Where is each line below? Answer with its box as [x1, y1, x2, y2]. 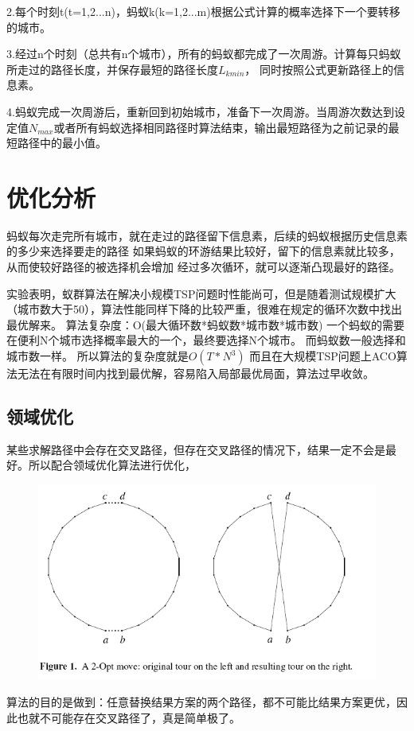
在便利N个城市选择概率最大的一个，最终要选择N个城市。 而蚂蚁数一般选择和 [6, 332, 406, 348]
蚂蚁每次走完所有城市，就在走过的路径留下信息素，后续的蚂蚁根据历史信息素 [6, 227, 408, 243]
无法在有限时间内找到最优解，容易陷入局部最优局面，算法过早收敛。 [17, 365, 374, 382]
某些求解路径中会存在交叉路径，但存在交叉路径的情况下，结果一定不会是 [6, 441, 385, 457]
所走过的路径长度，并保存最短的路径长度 [6, 60, 218, 77]
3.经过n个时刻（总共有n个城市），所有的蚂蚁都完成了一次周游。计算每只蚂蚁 [6, 45, 401, 62]
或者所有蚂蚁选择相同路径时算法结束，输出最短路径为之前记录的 [53, 119, 389, 135]
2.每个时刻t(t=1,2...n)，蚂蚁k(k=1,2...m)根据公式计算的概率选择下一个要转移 [6, 3, 400, 19]
